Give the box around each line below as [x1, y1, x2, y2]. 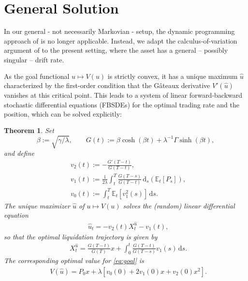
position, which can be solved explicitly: [4, 109, 122, 119]
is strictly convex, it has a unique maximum [107, 71, 238, 81]
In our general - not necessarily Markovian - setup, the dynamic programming [4, 26, 235, 36]
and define [4, 148, 34, 158]
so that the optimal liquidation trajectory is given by [4, 231, 158, 241]
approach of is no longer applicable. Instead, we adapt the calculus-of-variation [4, 35, 237, 45]
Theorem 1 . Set [4, 125, 54, 135]
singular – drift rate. [4, 54, 64, 64]
